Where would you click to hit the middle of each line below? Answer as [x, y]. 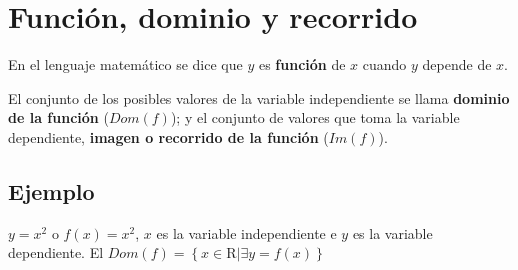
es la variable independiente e [246, 232]
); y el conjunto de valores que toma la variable [315, 117]
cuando [384, 64]
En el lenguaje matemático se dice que [125, 64]
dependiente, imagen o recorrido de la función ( [168, 136]
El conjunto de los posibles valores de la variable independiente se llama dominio [259, 97]
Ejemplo [51, 190]
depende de [457, 64]
